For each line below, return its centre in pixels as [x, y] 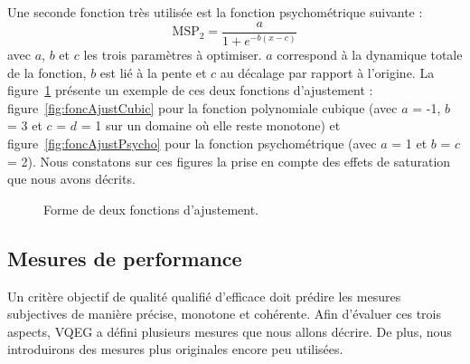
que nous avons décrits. [71, 179]
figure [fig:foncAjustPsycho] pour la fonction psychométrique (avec [192, 143]
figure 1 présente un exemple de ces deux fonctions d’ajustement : [190, 90]
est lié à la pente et [153, 72]
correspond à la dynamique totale [370, 54]
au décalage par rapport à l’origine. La [327, 72]
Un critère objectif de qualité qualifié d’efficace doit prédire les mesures [204, 296]
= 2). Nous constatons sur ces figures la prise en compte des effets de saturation [229, 161]
